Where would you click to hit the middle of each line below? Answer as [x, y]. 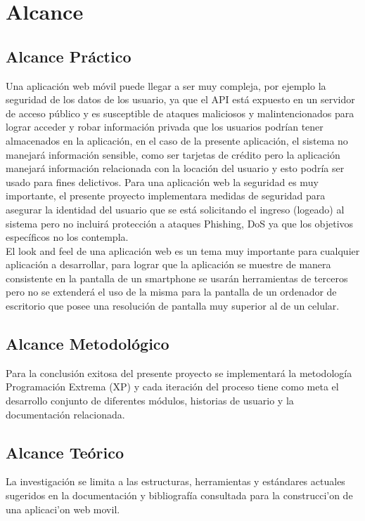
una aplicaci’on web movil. [63, 509]
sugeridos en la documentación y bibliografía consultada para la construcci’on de [179, 495]
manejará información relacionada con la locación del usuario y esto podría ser [175, 168]
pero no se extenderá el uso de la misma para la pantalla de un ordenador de [171, 292]
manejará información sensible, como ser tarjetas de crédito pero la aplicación [173, 154]
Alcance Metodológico [88, 344]
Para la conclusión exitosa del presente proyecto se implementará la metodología [179, 372]
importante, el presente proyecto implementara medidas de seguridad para [166, 196]
